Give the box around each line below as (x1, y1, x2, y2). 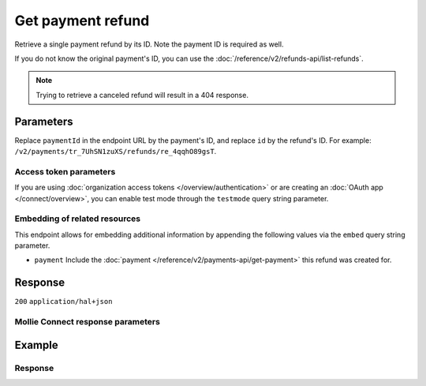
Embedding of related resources (14, 213, 141, 224)
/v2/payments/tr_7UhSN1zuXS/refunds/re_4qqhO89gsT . (14, 147, 217, 156)
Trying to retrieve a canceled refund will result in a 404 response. (35, 90, 248, 99)
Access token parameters (14, 166, 116, 177)
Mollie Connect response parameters (14, 317, 161, 328)
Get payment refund (14, 12, 150, 29)
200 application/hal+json (14, 297, 113, 306)
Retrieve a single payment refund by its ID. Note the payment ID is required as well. (14, 39, 284, 49)
